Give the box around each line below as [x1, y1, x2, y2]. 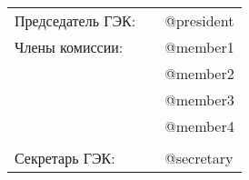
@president [164, 10, 234, 31]
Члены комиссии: [15, 36, 124, 57]
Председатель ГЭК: [15, 10, 136, 31]
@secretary [164, 147, 234, 168]
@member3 [164, 89, 234, 110]
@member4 [164, 115, 234, 136]
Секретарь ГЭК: [15, 147, 115, 168]
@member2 [164, 63, 234, 84]
